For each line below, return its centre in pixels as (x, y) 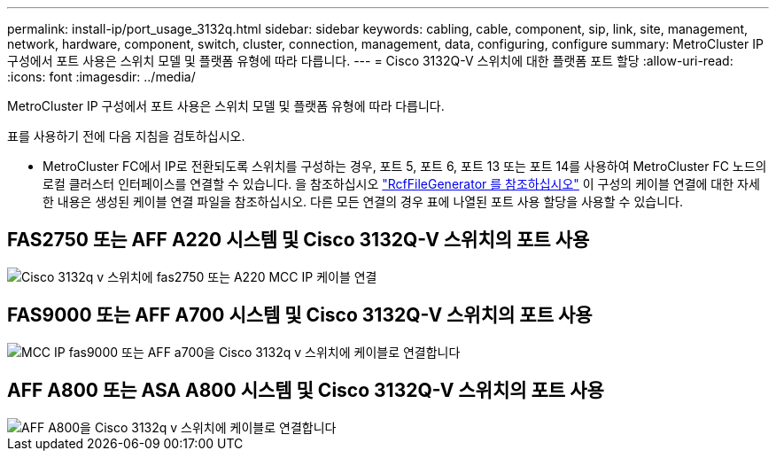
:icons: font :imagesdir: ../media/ (101, 77)
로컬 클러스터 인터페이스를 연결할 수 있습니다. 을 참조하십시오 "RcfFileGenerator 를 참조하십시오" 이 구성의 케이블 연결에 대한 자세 (401, 184)
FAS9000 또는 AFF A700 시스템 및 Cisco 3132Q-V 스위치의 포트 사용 (300, 315)
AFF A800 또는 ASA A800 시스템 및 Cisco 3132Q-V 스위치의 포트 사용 (306, 391)
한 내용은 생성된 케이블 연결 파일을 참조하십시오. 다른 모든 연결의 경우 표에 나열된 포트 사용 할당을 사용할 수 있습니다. (363, 202)
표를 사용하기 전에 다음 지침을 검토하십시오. (126, 136)
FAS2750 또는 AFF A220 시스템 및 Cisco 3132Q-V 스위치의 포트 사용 (299, 240)
